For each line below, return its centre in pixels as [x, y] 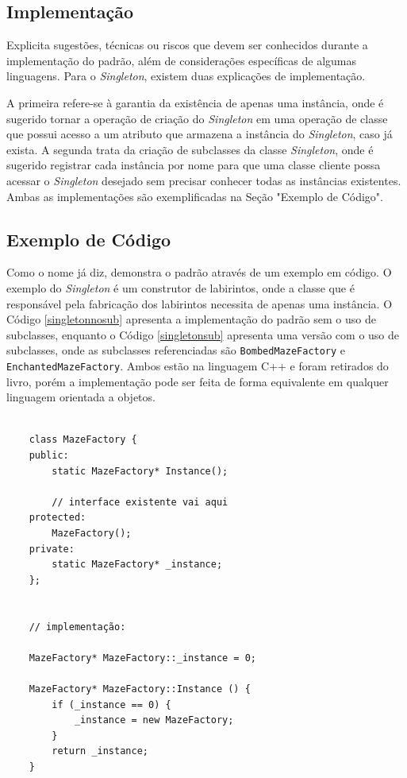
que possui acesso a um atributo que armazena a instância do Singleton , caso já [200, 134]
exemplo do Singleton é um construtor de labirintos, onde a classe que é [180, 287]
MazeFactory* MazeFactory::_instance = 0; [142, 658]
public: [49, 455]
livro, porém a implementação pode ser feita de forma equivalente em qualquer [198, 381]
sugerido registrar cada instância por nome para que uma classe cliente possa [194, 165]
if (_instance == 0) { [111, 704]
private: [52, 549]
